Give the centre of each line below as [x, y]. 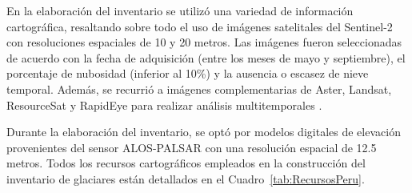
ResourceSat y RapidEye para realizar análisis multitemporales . [164, 105]
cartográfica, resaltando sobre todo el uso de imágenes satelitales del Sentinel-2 [200, 26]
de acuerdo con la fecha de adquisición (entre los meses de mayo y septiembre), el [206, 57]
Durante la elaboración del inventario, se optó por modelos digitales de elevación [204, 132]
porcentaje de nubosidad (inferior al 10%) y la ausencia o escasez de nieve [188, 73]
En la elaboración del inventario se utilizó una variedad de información [180, 10]
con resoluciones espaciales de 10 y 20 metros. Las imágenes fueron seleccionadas [204, 42]
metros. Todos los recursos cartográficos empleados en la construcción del [186, 163]
